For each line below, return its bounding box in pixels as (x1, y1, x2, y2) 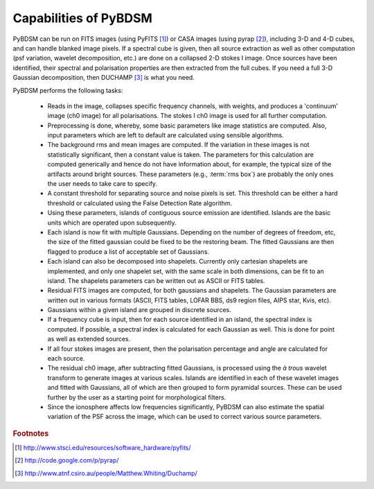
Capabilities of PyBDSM (12, 10, 152, 26)
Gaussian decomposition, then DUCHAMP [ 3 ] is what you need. (12, 74, 195, 82)
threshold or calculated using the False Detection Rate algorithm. (47, 198, 233, 207)
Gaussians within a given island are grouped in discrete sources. (47, 306, 231, 314)
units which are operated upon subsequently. (47, 218, 177, 227)
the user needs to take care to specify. (47, 180, 158, 188)
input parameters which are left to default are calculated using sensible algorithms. (47, 131, 284, 139)
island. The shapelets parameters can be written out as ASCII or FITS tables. (47, 276, 266, 284)
